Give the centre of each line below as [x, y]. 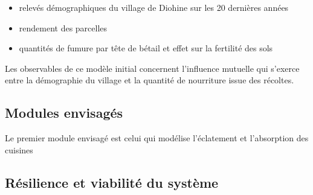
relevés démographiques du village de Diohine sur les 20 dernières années [154, 7]
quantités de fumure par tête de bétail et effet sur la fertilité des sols [146, 48]
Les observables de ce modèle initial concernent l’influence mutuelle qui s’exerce [152, 68]
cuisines [19, 149]
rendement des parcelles [63, 27]
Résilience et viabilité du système [112, 182]
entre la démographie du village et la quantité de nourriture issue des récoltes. [150, 80]
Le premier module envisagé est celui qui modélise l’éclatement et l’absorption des [157, 138]
